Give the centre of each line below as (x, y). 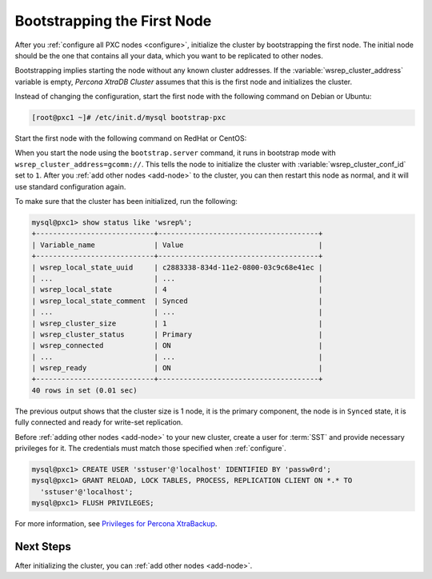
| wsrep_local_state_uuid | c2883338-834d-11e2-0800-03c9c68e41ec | (177, 267)
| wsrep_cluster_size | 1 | (177, 323)
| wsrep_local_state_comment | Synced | (177, 301)
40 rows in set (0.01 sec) (84, 390)
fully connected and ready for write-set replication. (99, 422)
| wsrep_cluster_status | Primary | (177, 334)
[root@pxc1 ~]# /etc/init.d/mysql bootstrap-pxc (129, 118)
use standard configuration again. (70, 186)
